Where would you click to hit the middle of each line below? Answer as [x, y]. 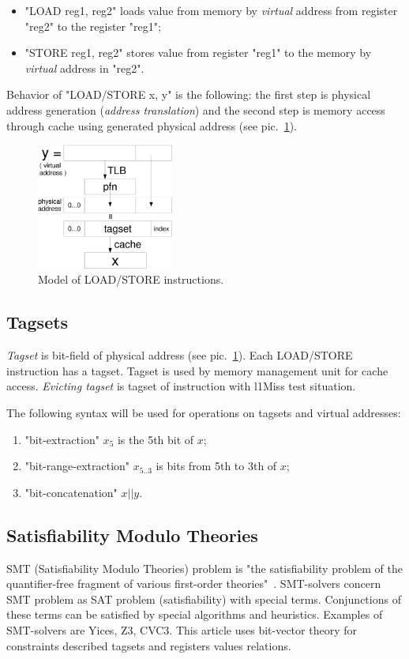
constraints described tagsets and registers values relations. [149, 645]
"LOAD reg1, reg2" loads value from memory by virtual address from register [211, 10]
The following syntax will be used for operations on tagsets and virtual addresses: [204, 412]
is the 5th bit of [156, 439]
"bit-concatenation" [71, 492]
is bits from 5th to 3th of [216, 466]
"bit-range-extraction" [77, 466]
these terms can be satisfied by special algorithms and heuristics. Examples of [195, 614]
